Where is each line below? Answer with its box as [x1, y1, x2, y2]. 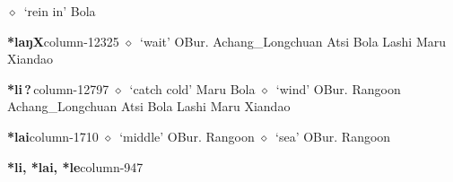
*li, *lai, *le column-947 [7, 157, 144, 176]
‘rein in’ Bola [23, 2, 96, 20]
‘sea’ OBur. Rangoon [275, 126, 391, 145]
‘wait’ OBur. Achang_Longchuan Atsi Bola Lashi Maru [140, 31, 447, 50]
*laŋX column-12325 [7, 31, 119, 50]
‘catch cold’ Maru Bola [129, 79, 256, 98]
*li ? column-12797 [7, 79, 109, 98]
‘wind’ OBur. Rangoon [275, 79, 401, 98]
